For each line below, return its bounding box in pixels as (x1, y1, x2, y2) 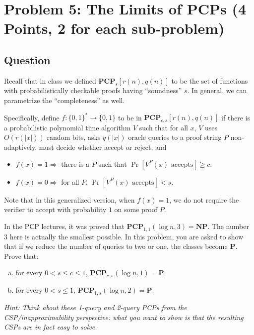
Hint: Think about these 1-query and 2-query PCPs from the (4, 302, 187, 312)
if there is (221, 112, 251, 122)
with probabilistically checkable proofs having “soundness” (4, 85, 182, 96)
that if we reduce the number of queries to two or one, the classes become (4, 241, 228, 251)
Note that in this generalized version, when (4, 194, 135, 205)
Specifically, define (4, 112, 60, 122)
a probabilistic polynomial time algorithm (4, 122, 131, 132)
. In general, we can (187, 85, 247, 96)
